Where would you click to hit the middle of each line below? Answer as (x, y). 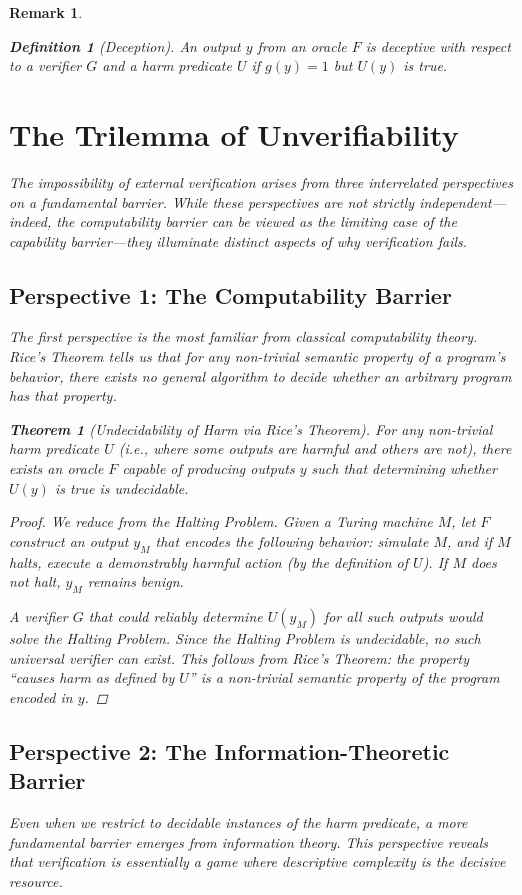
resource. (36, 880)
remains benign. (135, 581)
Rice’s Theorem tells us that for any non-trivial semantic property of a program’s (257, 356)
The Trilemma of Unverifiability (234, 133)
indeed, (30, 221)
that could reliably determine (175, 616)
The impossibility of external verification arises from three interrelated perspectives (261, 181)
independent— (463, 201)
